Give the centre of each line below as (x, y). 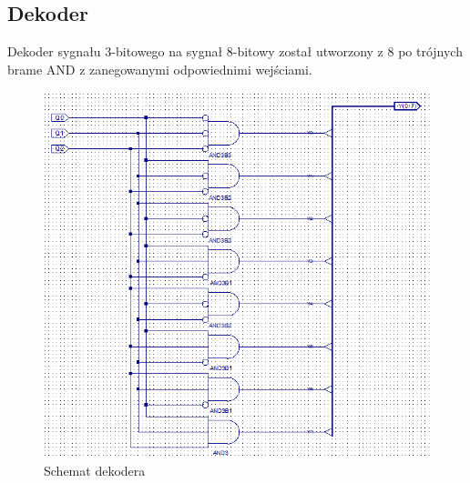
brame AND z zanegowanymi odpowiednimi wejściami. (160, 69)
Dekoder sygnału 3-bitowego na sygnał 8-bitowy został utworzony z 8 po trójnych (235, 51)
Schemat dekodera (95, 471)
